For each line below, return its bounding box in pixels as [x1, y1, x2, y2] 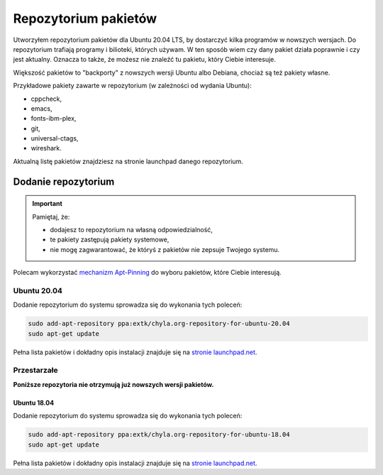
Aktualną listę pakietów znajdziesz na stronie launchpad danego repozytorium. [13, 157, 244, 165]
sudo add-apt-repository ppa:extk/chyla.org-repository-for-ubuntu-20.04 [28, 320, 290, 328]
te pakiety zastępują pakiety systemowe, [50, 235, 170, 244]
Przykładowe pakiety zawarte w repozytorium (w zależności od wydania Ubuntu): [13, 82, 252, 90]
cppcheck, [30, 94, 62, 103]
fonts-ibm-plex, [30, 114, 77, 123]
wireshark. [30, 144, 62, 153]
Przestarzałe [13, 366, 58, 376]
